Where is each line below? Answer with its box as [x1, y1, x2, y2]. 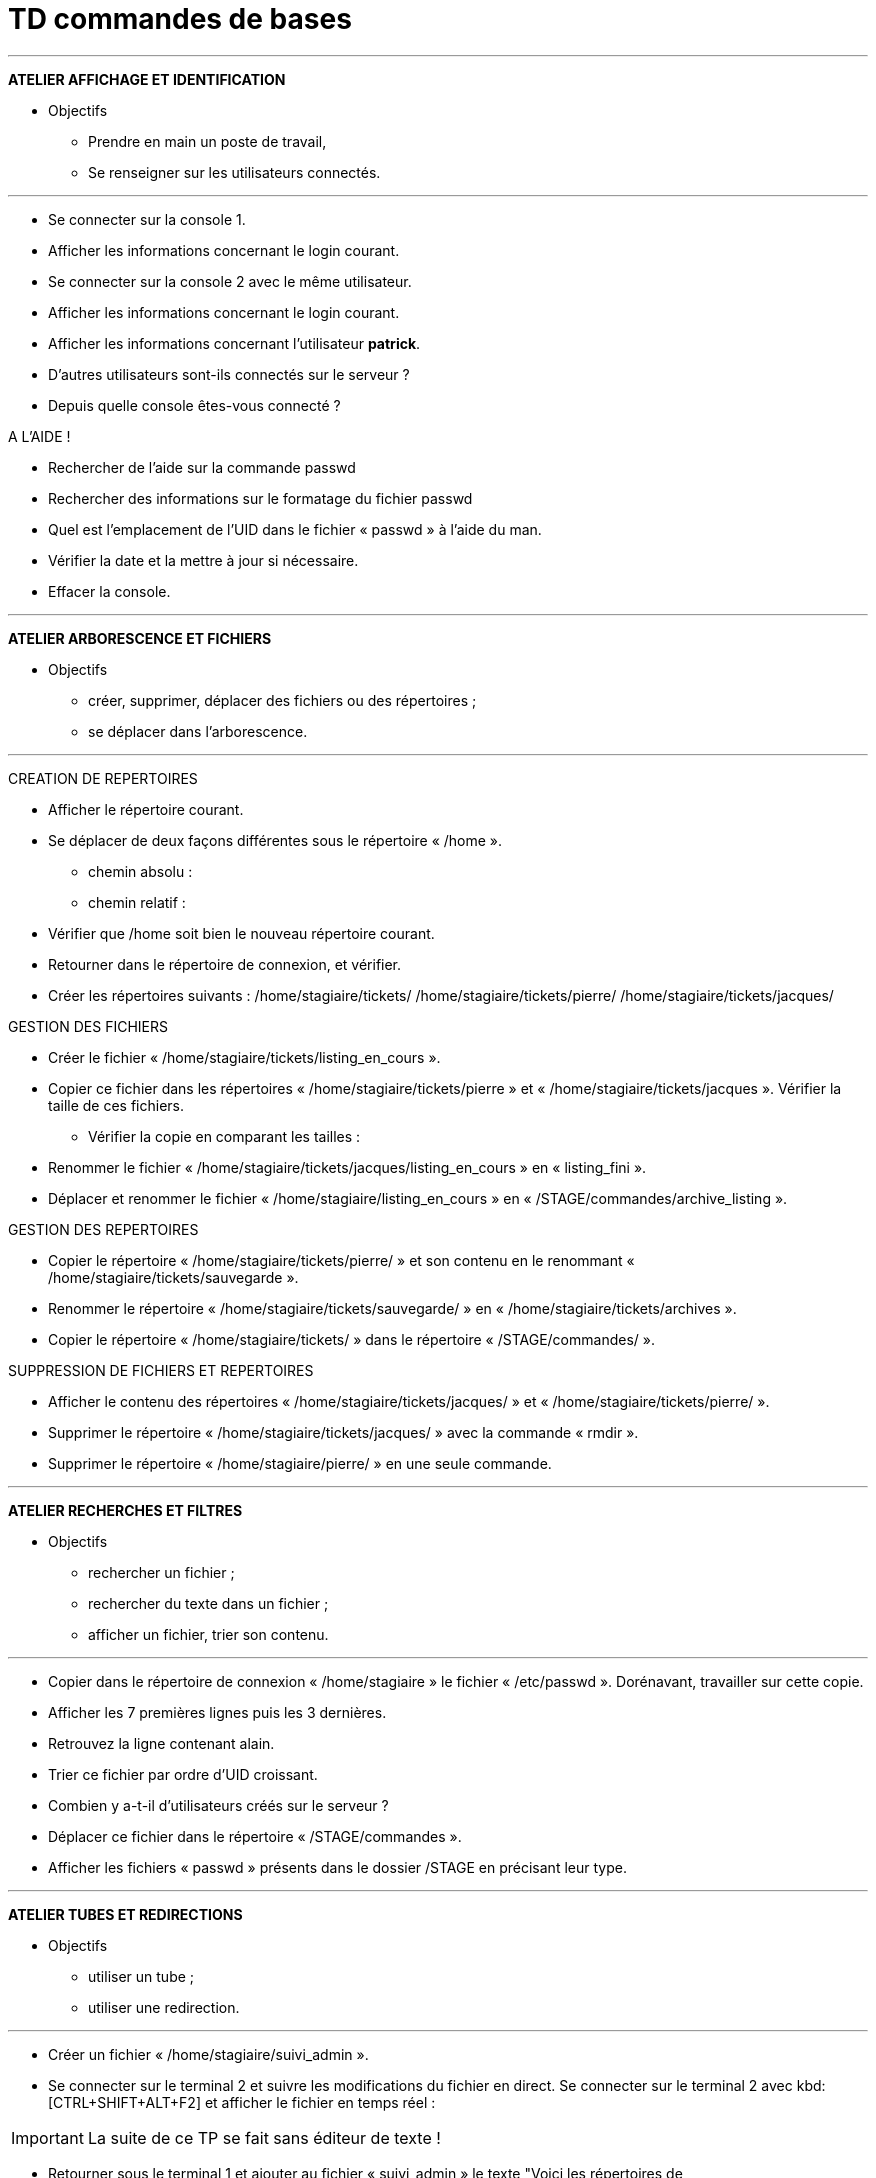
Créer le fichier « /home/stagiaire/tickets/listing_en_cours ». [48, 1048, 441, 1066]
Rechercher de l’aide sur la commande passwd [48, 458, 356, 476]
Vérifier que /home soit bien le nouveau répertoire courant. [48, 924, 435, 942]
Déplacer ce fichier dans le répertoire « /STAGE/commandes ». [48, 1827, 462, 1845]
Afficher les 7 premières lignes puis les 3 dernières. [48, 1703, 387, 1721]
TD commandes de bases [8, 2, 352, 36]
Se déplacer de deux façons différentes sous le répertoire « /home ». [48, 831, 503, 849]
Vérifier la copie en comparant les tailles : [88, 1127, 361, 1145]
